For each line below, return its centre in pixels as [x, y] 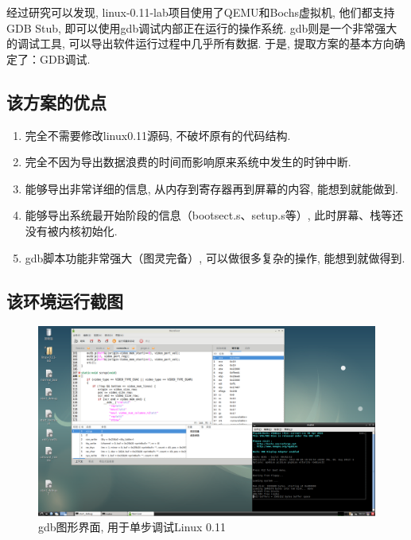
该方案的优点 [56, 101]
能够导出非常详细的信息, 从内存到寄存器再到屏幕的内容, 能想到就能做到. [211, 188]
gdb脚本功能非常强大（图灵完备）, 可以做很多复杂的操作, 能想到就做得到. [215, 257]
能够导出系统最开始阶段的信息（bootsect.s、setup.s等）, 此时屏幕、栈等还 [214, 215]
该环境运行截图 [65, 300]
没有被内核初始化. [71, 230]
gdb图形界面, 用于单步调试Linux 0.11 [132, 527]
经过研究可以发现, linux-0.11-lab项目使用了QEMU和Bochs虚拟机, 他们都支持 [201, 12]
